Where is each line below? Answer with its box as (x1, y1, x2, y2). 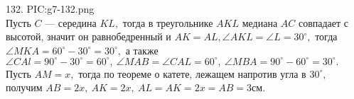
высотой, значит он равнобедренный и (6, 29, 171, 44)
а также (125, 42, 159, 57)
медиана (242, 15, 278, 30)
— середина (45, 15, 97, 30)
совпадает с (298, 15, 349, 30)
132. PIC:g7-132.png (6, 1, 95, 16)
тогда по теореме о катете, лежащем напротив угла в (78, 66, 306, 81)
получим (6, 80, 43, 95)
